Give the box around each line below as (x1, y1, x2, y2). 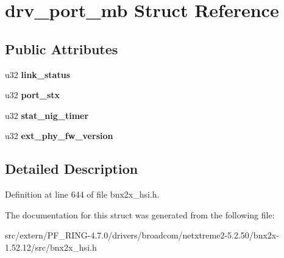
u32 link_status (5, 68, 70, 81)
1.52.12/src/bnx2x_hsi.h (5, 240, 97, 253)
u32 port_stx (5, 88, 60, 101)
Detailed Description (5, 159, 138, 178)
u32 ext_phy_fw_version (5, 129, 113, 142)
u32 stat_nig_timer (5, 109, 89, 121)
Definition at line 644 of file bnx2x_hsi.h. (5, 188, 160, 201)
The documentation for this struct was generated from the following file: (5, 208, 275, 221)
